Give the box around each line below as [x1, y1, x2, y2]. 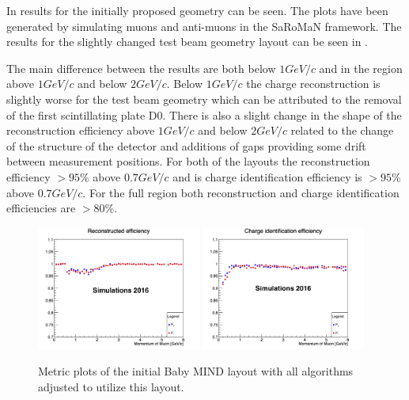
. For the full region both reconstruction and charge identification [82, 184, 400, 200]
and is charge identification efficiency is [172, 168, 362, 185]
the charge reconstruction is [246, 75, 381, 92]
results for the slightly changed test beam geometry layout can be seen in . [6, 33, 369, 50]
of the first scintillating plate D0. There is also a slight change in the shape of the [6, 106, 402, 123]
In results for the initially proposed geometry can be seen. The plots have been [6, 2, 388, 18]
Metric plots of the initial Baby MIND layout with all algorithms [38, 363, 354, 379]
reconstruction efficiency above [6, 122, 155, 139]
